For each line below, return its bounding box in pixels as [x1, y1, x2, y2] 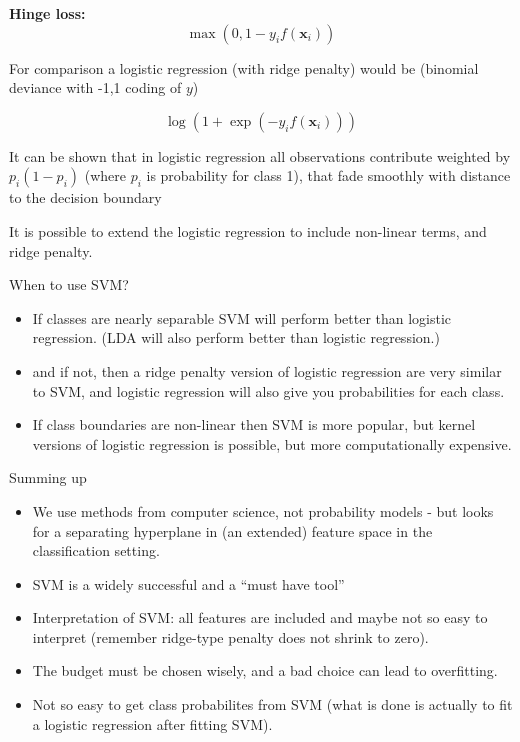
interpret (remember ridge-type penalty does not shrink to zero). [32, 626, 429, 647]
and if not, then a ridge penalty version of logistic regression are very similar [32, 360, 502, 381]
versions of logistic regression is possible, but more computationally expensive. [32, 433, 512, 454]
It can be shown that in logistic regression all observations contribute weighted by [9, 145, 511, 166]
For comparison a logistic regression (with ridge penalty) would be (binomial [9, 57, 479, 78]
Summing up [9, 467, 87, 488]
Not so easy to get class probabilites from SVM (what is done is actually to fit [32, 694, 513, 715]
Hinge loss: [9, 3, 86, 23]
